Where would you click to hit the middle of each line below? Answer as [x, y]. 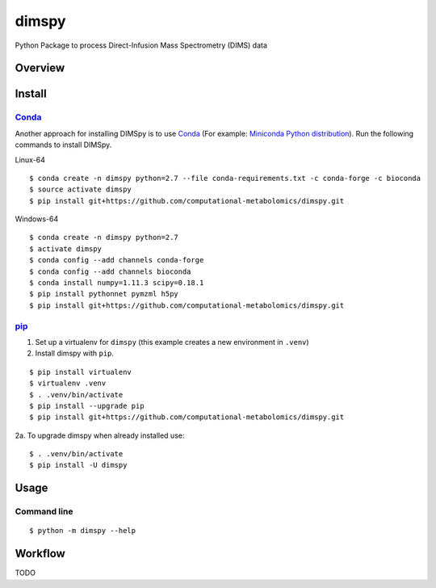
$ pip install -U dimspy [78, 465]
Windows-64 [37, 219]
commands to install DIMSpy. [63, 145]
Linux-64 [30, 160]
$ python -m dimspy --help [83, 531]
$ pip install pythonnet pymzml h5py [104, 294]
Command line [44, 511]
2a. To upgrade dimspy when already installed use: [100, 435]
